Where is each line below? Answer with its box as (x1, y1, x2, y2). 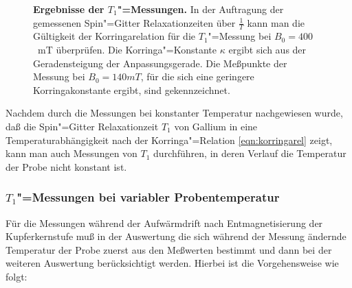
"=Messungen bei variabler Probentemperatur (16, 189, 280, 206)
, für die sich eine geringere (140, 69, 254, 84)
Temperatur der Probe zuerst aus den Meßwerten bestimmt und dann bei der (5, 242, 332, 256)
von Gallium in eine (174, 119, 258, 133)
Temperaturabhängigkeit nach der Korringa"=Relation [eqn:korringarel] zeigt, (5, 132, 333, 147)
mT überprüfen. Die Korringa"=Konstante (37, 43, 217, 57)
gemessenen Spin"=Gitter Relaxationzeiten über (33, 15, 236, 29)
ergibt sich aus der (228, 43, 307, 57)
